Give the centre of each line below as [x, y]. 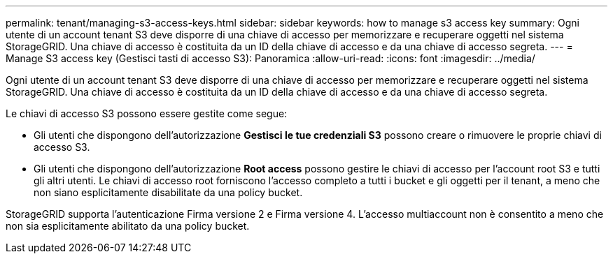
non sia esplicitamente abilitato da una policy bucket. [128, 226]
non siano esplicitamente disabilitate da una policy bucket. [168, 192]
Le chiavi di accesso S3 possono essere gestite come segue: [147, 113]
